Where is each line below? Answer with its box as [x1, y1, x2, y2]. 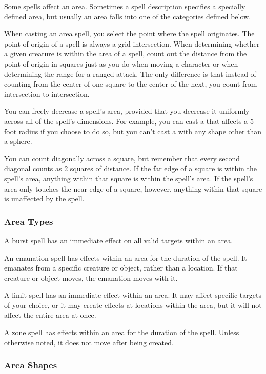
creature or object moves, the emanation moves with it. [4, 272, 178, 283]
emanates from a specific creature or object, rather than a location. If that [4, 262, 238, 273]
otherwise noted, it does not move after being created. [4, 337, 174, 347]
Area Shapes [4, 359, 57, 371]
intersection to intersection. [4, 88, 90, 99]
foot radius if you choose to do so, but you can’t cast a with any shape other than [4, 126, 262, 136]
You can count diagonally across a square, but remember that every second [4, 153, 240, 163]
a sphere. [4, 136, 32, 147]
